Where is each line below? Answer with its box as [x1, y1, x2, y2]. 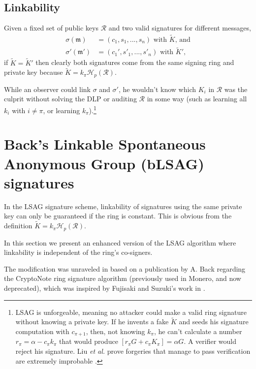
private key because [4, 67, 63, 77]
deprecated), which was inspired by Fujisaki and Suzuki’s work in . [4, 282, 205, 293]
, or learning [43, 105, 80, 115]
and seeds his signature [179, 316, 249, 327]
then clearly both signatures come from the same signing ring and [35, 57, 234, 67]
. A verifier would [184, 336, 237, 346]
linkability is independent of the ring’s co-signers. [4, 247, 153, 257]
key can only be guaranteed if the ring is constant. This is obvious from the [4, 211, 232, 221]
